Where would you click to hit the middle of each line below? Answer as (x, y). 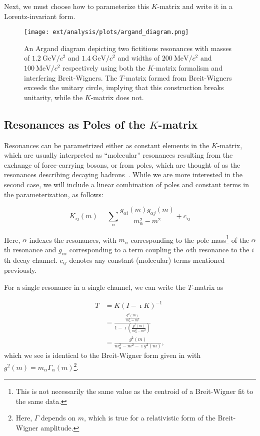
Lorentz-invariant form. (40, 16)
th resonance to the (220, 250)
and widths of (139, 58)
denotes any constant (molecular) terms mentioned (147, 260)
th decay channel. (31, 260)
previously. (20, 270)
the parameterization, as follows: (54, 194)
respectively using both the (104, 68)
